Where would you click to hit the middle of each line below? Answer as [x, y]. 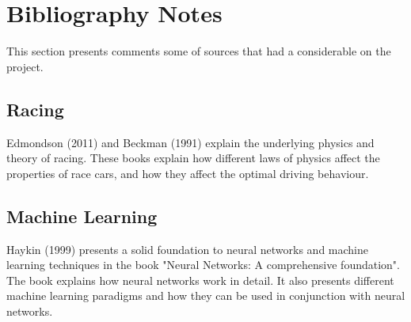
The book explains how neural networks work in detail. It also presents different [200, 280]
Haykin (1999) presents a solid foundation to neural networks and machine [188, 249]
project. [25, 66]
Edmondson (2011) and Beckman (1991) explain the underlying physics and [190, 142]
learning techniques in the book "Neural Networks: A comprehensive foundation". [203, 265]
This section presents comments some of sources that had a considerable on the [199, 51]
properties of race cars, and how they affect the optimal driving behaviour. [188, 173]
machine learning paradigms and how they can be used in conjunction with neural [206, 295]
